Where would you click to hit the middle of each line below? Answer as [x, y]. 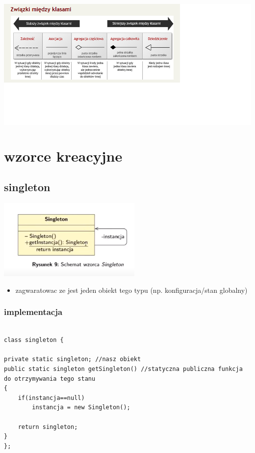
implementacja [33, 312]
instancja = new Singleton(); [81, 408]
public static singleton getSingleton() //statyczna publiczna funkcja [123, 369]
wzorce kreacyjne [63, 156]
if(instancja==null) [51, 398]
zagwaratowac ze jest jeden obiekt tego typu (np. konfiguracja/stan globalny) [131, 290]
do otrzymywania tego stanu [50, 379]
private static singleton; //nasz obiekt [73, 359]
